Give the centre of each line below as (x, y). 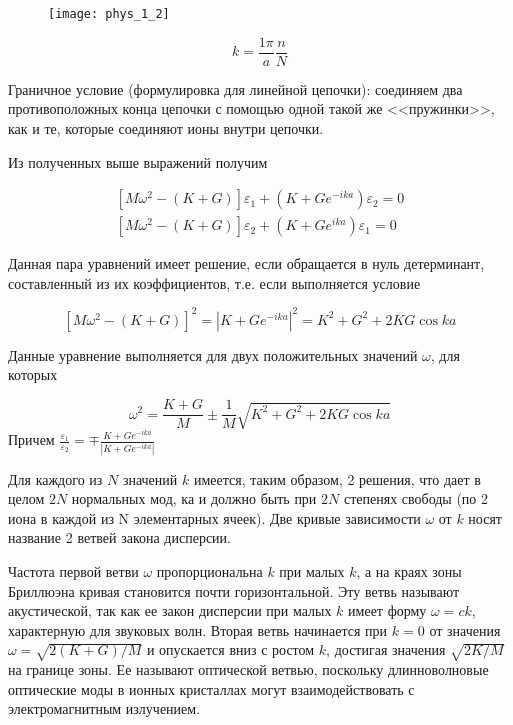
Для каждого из (55, 478)
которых (33, 374)
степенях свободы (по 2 (416, 498)
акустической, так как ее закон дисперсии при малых (170, 610)
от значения (465, 629)
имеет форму (387, 610)
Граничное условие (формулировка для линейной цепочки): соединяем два (235, 88)
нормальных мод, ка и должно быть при (194, 498)
